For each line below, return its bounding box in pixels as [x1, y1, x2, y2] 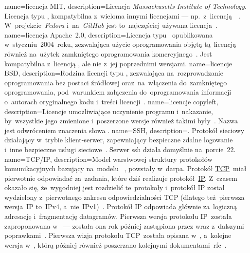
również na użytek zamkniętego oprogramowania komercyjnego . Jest [4, 48, 212, 58]
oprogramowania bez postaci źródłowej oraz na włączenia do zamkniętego [4, 77, 227, 87]
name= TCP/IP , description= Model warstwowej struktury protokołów [4, 154, 213, 164]
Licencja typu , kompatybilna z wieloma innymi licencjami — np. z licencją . [4, 10, 241, 20]
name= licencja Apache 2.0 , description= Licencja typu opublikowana [4, 29, 213, 39]
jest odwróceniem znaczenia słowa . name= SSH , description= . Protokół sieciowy [4, 125, 245, 135]
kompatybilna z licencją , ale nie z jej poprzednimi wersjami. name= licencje [4, 58, 232, 68]
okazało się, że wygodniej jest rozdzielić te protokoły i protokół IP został [4, 182, 225, 193]
